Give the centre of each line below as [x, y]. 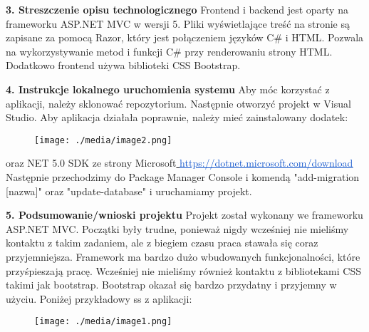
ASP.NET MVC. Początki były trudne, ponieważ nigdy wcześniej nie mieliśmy [177, 228]
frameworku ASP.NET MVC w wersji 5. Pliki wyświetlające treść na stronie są [178, 23]
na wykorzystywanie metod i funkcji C [90, 51]
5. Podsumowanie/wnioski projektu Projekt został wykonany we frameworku [184, 215]
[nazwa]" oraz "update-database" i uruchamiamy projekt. [129, 191]
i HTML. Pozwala [324, 37]
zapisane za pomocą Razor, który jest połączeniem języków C [140, 37]
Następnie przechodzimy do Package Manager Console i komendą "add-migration [183, 177]
